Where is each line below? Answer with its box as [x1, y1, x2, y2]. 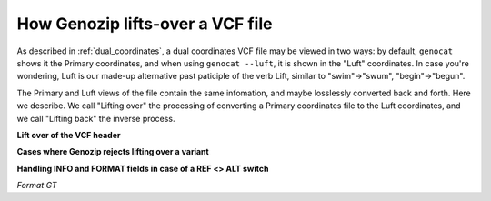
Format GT [16, 180, 58, 191]
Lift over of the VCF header [16, 129, 121, 140]
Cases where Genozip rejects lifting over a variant [16, 146, 209, 157]
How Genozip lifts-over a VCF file [16, 14, 273, 34]
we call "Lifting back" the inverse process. [16, 113, 175, 124]
